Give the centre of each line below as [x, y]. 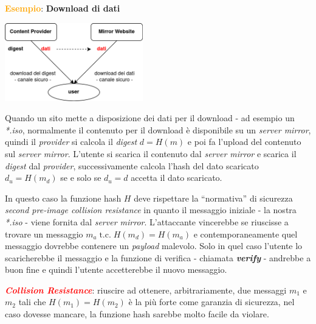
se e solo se [81, 178]
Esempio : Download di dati [63, 8]
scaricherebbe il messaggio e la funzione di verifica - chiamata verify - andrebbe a [158, 257]
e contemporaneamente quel [246, 234]
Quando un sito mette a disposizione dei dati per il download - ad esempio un [150, 118]
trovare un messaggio [44, 234]
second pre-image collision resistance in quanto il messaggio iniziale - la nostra [151, 210]
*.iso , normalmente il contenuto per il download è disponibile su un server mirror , [158, 129]
